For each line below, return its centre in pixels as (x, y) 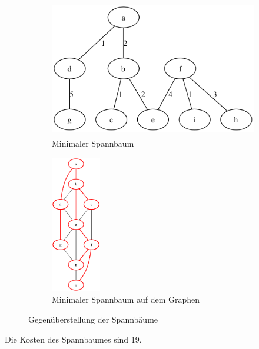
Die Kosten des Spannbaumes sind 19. (73, 339)
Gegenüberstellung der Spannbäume (93, 319)
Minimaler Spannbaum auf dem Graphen (126, 299)
